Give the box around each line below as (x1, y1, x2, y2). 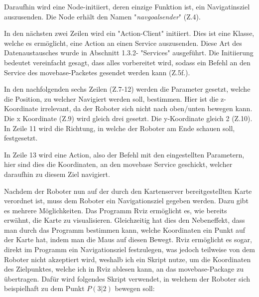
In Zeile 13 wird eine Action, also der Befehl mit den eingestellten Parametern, (4, 149, 245, 159)
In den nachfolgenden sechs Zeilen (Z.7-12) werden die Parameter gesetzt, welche (4, 84, 251, 94)
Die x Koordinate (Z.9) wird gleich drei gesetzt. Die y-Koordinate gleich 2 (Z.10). (4, 113, 253, 123)
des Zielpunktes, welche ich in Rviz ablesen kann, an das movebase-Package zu (4, 264, 244, 274)
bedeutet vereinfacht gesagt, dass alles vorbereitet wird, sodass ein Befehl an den (4, 57, 251, 67)
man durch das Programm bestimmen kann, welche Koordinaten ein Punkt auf (4, 224, 246, 235)
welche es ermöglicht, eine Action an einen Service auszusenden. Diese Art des (4, 37, 242, 48)
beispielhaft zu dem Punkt (4, 283, 85, 294)
